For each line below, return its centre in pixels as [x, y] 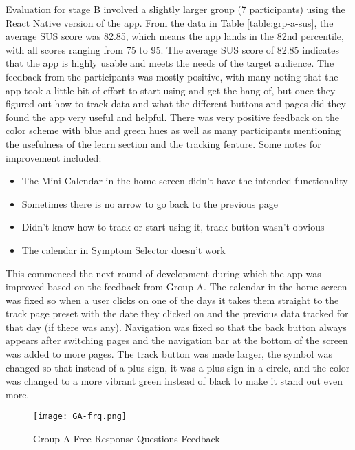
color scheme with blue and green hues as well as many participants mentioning [173, 130]
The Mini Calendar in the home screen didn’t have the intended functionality [185, 181]
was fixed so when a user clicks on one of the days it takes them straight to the [172, 300]
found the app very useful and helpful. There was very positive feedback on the [172, 117]
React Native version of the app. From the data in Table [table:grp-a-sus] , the [170, 22]
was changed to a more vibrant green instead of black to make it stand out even [174, 381]
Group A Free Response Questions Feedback [127, 439]
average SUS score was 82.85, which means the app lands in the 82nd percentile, [175, 36]
